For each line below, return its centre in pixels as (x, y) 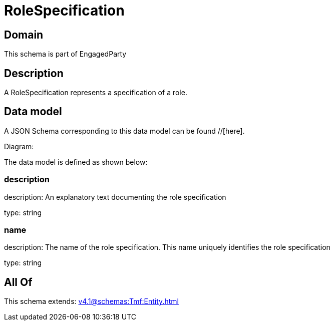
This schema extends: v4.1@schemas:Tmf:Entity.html (91, 301)
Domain (24, 35)
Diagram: (19, 146)
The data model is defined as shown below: (76, 162)
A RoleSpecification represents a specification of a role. (96, 93)
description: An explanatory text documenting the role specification (115, 197)
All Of (18, 282)
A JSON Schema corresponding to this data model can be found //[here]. (124, 131)
